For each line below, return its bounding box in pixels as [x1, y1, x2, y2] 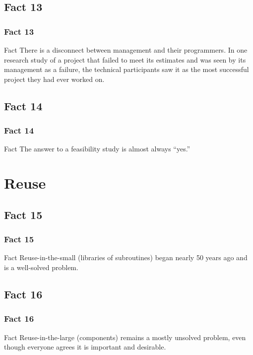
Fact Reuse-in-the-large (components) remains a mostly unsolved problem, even [4, 332, 246, 342]
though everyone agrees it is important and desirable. [4, 342, 166, 352]
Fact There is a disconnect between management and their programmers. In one [4, 45, 248, 55]
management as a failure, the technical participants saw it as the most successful [4, 64, 249, 74]
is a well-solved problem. [4, 262, 78, 272]
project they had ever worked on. [4, 73, 105, 84]
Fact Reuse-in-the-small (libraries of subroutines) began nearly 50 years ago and [4, 252, 248, 263]
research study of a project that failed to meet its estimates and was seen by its [4, 54, 246, 65]
